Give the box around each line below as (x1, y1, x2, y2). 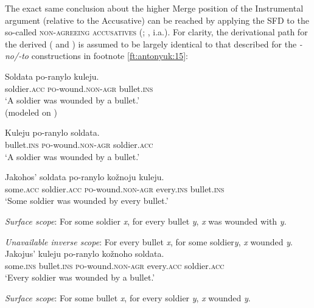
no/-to (5, 49, 29, 62)
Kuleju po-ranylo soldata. (5, 126, 100, 139)
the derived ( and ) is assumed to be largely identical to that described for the (5, 37, 297, 50)
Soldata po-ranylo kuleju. (5, 69, 99, 82)
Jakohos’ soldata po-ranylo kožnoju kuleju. (5, 170, 164, 183)
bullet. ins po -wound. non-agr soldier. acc (5, 138, 153, 150)
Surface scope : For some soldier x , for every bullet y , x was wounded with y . (5, 214, 287, 227)
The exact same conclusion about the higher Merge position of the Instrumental (5, 2, 304, 14)
